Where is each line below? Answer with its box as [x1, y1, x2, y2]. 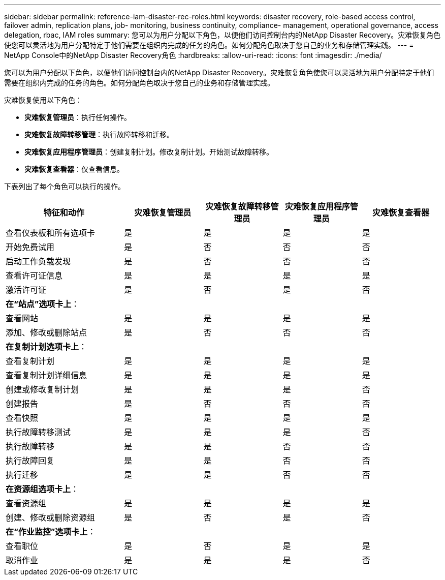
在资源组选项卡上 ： [6, 484, 79, 494]
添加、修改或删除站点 [6, 327, 87, 338]
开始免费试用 [6, 242, 55, 252]
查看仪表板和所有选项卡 [6, 228, 96, 238]
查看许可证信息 [6, 270, 63, 281]
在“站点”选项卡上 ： [6, 299, 80, 309]
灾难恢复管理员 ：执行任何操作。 [24, 113, 131, 121]
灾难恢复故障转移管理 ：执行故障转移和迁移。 [24, 130, 174, 139]
